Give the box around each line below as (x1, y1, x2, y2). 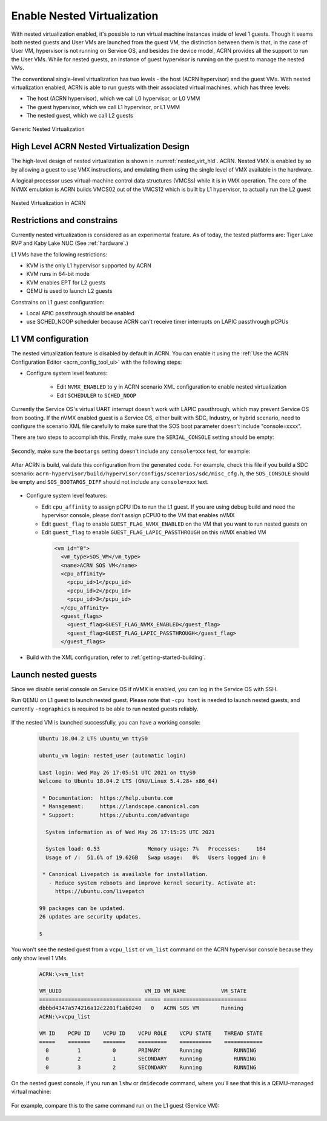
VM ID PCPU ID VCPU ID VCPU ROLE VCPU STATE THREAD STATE (39, 1030, 263, 1037)
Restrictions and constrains (11, 215, 118, 226)
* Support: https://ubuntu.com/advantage (42, 811, 190, 818)
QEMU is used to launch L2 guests (26, 287, 113, 295)
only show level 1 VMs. (11, 954, 68, 962)
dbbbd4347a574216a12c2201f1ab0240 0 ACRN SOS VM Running (39, 1005, 244, 1012)
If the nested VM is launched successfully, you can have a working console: (11, 719, 201, 726)
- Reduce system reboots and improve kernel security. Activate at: (48, 879, 257, 886)
